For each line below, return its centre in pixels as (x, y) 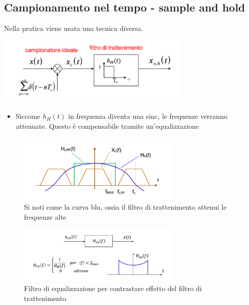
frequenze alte (45, 216)
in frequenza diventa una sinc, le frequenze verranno (148, 116)
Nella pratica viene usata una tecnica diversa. (74, 28)
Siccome (28, 116)
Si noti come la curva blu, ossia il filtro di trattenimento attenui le (125, 207)
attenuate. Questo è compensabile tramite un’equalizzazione (107, 126)
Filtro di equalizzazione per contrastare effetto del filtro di (113, 288)
